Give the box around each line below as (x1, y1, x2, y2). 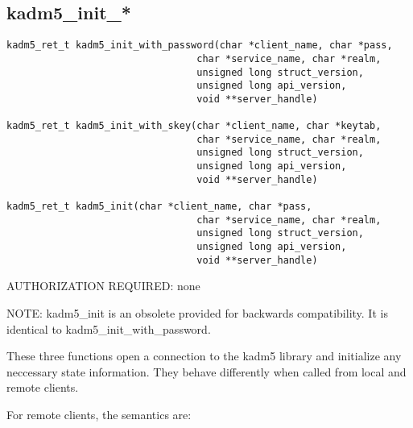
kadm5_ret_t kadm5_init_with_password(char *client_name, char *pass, (6, 39, 393, 52)
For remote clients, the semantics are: (6, 405, 192, 422)
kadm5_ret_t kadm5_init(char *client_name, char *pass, (6, 201, 312, 213)
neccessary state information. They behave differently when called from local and (6, 363, 407, 380)
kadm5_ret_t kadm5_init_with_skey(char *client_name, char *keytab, (6, 120, 382, 132)
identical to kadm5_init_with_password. (6, 320, 211, 337)
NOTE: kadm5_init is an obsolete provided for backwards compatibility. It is (6, 304, 388, 321)
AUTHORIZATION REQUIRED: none (6, 277, 200, 294)
